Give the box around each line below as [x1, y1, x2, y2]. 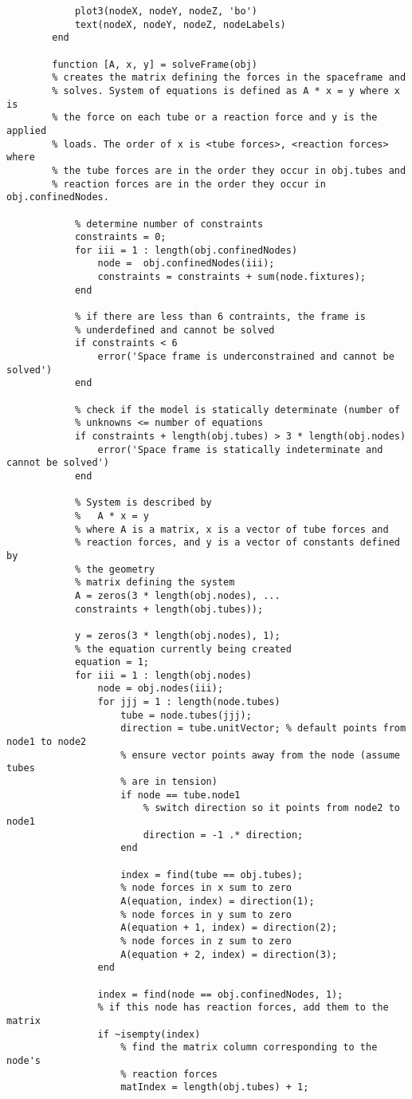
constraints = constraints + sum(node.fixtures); [97, 271, 367, 283]
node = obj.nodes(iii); [97, 683, 224, 695]
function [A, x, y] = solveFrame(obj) [52, 58, 257, 70]
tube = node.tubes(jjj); [120, 709, 252, 721]
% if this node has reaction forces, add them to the [97, 1002, 389, 1014]
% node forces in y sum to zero [120, 908, 292, 920]
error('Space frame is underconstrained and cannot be [97, 351, 394, 363]
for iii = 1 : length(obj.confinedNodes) [74, 244, 298, 256]
